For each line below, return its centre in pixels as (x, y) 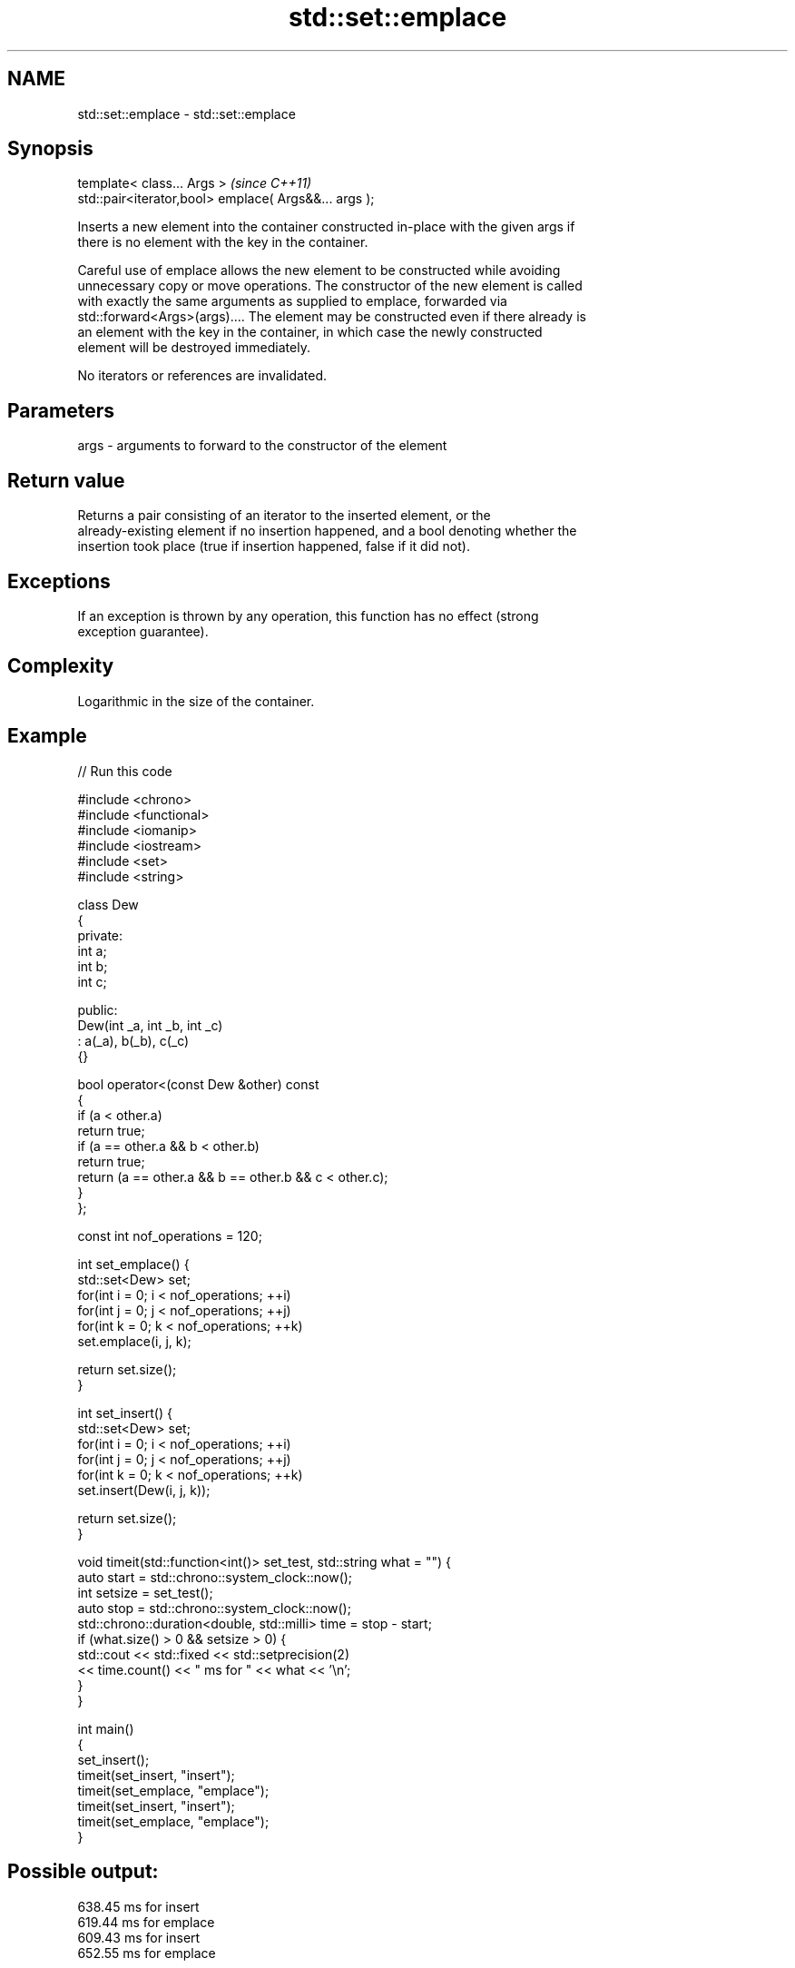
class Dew (108, 904)
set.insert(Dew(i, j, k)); (144, 1490)
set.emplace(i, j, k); (134, 1341)
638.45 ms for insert (138, 1906)
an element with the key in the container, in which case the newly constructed (310, 332)
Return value (66, 480)
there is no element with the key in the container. (223, 242)
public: (98, 1009)
